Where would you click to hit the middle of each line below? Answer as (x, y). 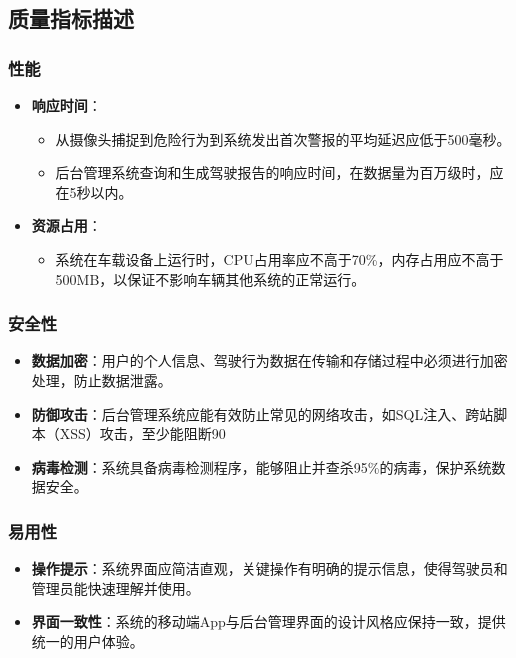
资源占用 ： (66, 225)
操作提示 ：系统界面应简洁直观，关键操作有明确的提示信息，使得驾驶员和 (269, 568)
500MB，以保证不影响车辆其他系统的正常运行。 (210, 278)
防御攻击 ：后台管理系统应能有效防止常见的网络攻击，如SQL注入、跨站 (262, 413)
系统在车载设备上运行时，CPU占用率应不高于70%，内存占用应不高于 (279, 258)
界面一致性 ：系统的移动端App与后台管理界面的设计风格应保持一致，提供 (268, 621)
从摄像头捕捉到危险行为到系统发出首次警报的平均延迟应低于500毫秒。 (283, 138)
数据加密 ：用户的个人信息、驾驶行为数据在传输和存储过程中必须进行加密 (269, 360)
